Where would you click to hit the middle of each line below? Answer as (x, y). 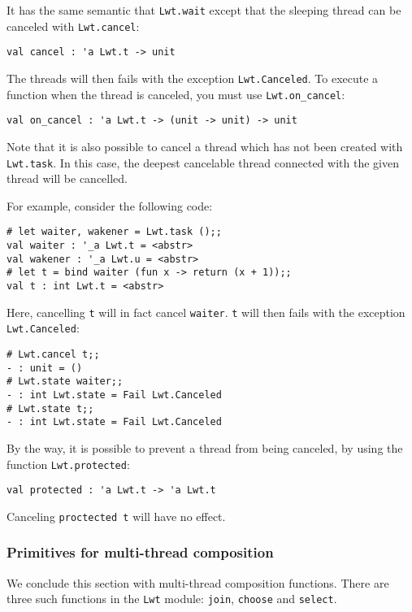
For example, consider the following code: (110, 205)
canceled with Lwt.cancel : (73, 26)
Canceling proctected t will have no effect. (116, 516)
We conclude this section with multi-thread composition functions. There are (198, 582)
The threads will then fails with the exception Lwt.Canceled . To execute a (193, 78)
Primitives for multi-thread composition (140, 552)
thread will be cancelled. (67, 178)
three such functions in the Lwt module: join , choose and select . (172, 599)
